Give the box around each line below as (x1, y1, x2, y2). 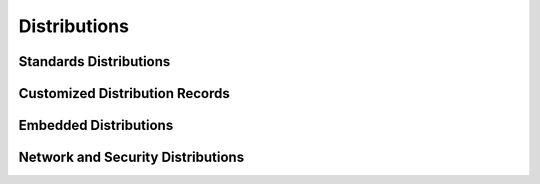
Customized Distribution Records (18, 85, 230, 102)
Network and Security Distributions (18, 149, 245, 166)
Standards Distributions (18, 53, 171, 70)
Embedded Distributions (18, 117, 174, 134)
